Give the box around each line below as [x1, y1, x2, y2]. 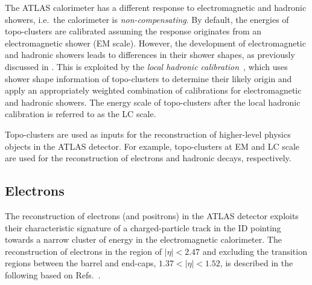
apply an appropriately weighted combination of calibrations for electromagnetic [5, 84, 302, 97]
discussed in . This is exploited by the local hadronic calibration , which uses [5, 60, 288, 72]
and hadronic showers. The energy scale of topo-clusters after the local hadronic [5, 95, 301, 108]
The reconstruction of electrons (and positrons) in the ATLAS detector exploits [5, 209, 299, 222]
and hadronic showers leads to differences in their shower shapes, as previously [5, 48, 295, 61]
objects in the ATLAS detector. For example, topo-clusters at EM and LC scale [5, 139, 300, 152]
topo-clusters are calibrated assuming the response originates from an [5, 25, 262, 37]
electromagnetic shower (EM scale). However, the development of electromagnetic [5, 36, 306, 49]
